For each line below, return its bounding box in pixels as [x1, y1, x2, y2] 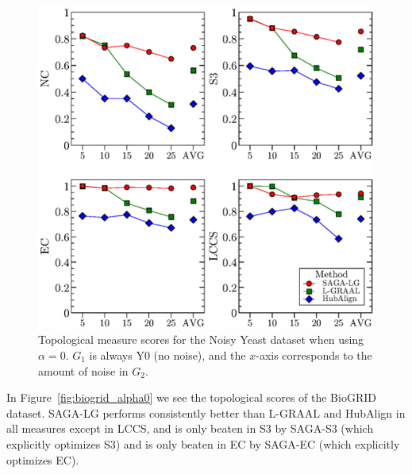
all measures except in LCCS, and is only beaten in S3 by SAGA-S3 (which [6, 420, 374, 437]
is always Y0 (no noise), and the [89, 346, 246, 363]
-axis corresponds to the [256, 346, 372, 363]
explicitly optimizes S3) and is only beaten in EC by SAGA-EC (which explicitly [6, 435, 400, 452]
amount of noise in [38, 362, 129, 379]
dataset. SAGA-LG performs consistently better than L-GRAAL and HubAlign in [6, 404, 406, 421]
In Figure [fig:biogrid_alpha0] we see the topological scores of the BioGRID [6, 389, 376, 406]
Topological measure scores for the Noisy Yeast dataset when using [38, 331, 364, 348]
